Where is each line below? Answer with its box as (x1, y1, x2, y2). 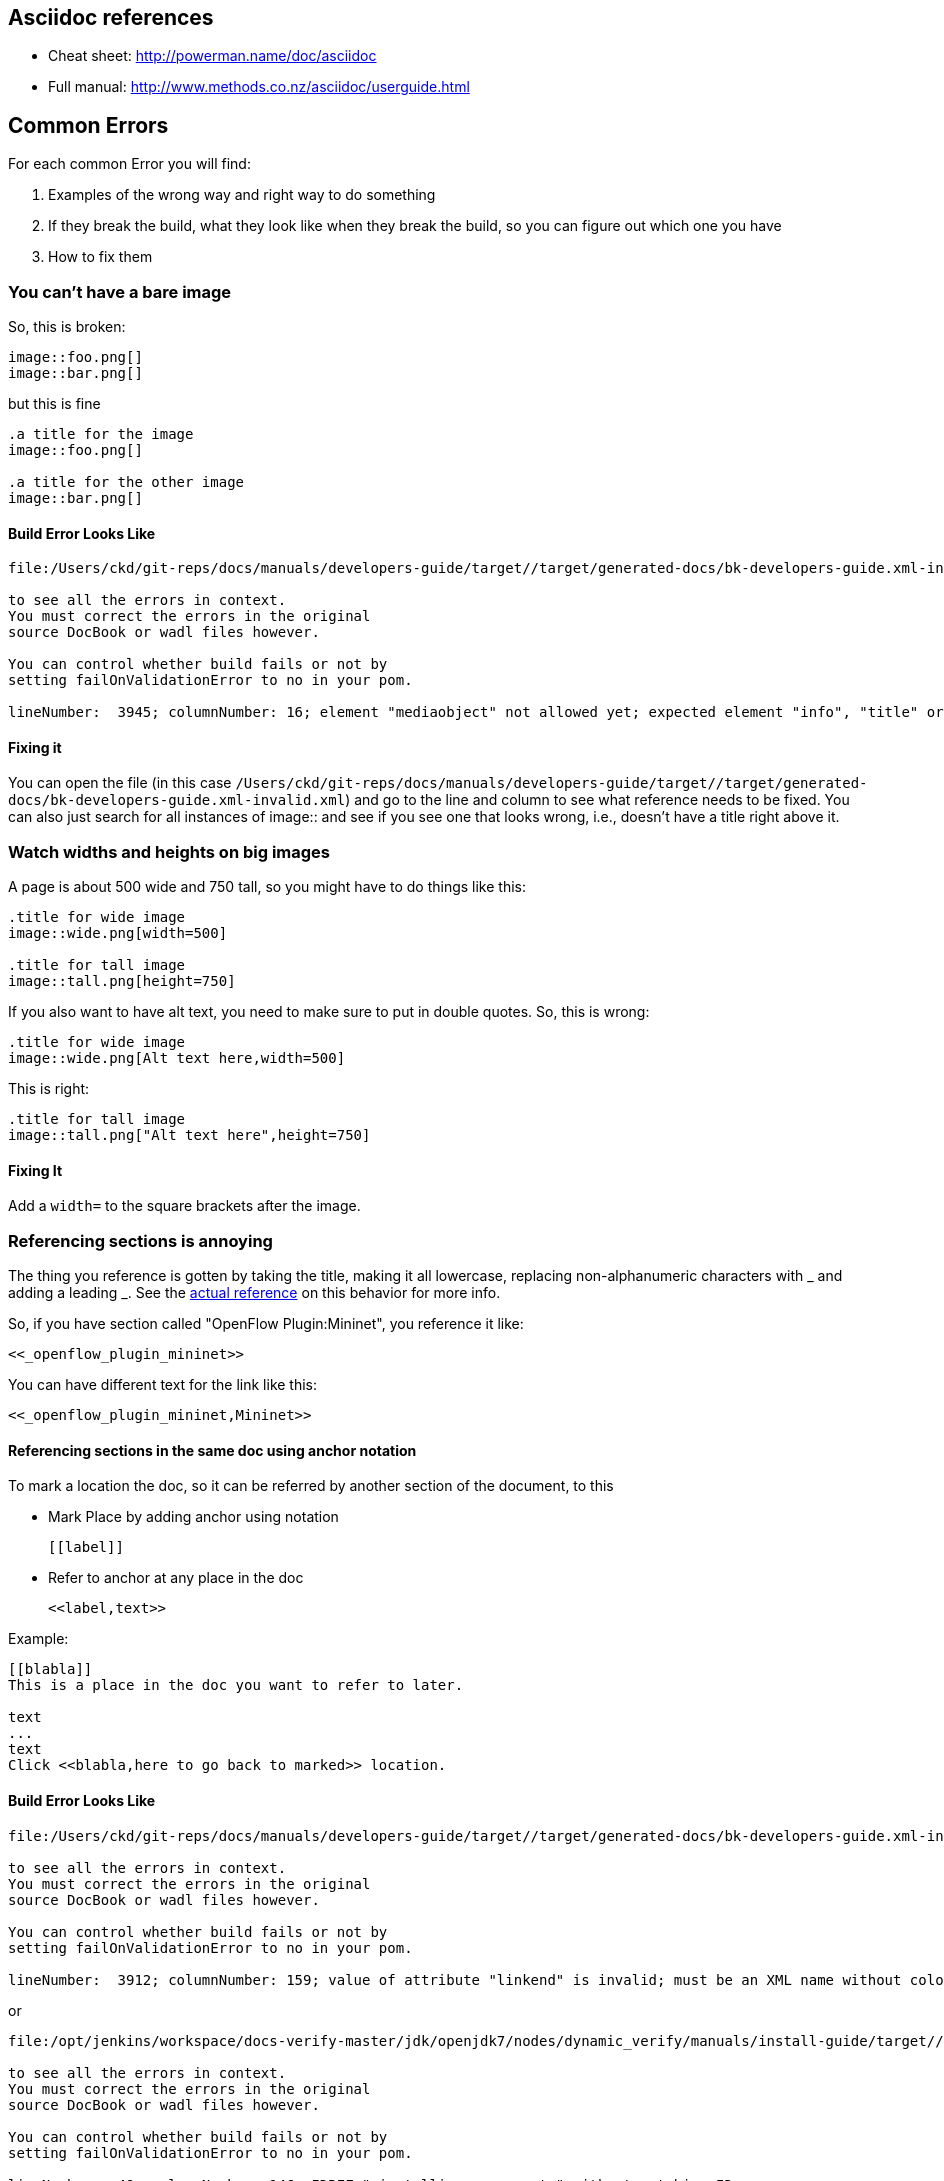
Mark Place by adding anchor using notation (48, 1508, 339, 1526)
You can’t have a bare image (8, 281, 232, 302)
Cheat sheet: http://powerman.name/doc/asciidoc (48, 47, 377, 65)
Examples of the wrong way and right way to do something (48, 186, 436, 204)
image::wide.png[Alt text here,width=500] (8, 1050, 346, 1067)
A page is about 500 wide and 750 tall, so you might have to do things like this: (8, 878, 527, 896)
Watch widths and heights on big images (8, 841, 331, 862)
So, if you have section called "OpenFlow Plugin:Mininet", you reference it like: (8, 1315, 524, 1333)
